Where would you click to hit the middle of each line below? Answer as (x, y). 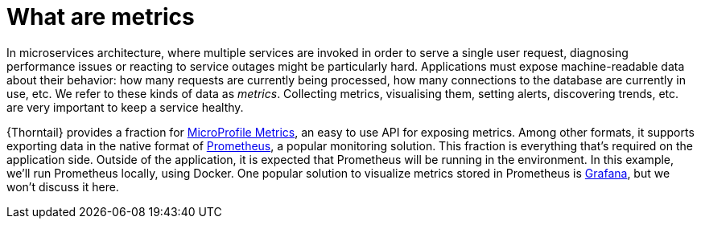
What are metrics (101, 17)
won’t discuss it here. (63, 186)
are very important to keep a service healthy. (125, 107)
